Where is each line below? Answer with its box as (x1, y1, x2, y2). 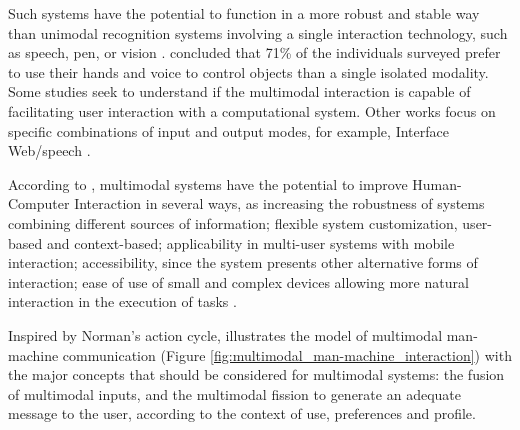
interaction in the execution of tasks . (8, 291, 237, 312)
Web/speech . (8, 140, 91, 161)
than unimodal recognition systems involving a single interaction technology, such (8, 22, 508, 43)
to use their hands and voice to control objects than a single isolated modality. (8, 61, 489, 82)
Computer (8, 193, 70, 214)
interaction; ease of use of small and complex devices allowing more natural (8, 271, 469, 292)
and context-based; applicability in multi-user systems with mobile (46, 232, 455, 253)
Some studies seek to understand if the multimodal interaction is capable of (8, 81, 471, 102)
